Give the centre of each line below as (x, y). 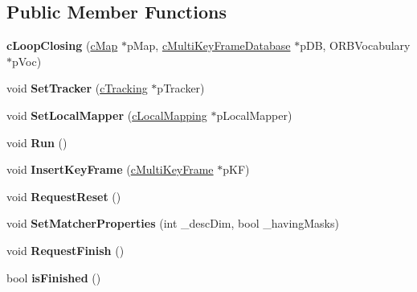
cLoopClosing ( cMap (62, 45)
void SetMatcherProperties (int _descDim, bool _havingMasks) (173, 223)
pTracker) (181, 88)
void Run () (37, 142)
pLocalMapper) (254, 115)
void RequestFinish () (65, 250)
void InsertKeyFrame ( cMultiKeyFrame (110, 169)
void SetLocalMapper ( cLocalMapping (107, 115)
